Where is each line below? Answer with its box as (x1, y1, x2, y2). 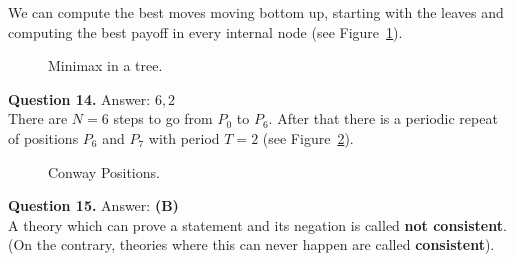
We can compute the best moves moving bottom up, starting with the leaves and (8, 2, 504, 22)
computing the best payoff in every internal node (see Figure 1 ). (8, 21, 403, 42)
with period (148, 127, 220, 148)
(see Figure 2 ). (262, 127, 354, 148)
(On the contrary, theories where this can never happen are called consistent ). (8, 234, 495, 255)
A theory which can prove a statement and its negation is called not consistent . (8, 214, 507, 235)
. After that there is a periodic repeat (268, 108, 498, 129)
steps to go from (113, 108, 213, 129)
